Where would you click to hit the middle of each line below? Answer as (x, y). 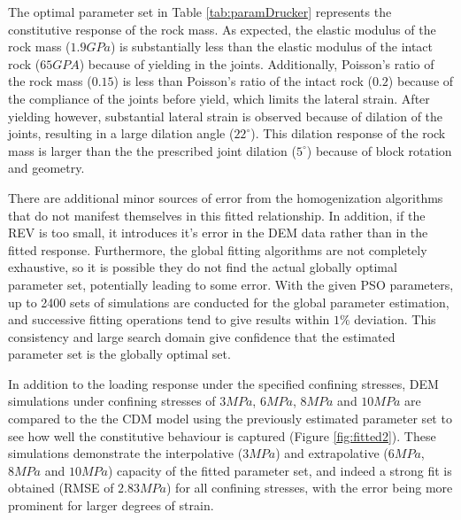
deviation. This (395, 319)
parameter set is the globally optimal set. (119, 354)
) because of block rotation (379, 150)
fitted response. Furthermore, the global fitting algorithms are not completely (218, 249)
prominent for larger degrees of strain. (111, 505)
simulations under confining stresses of (112, 401)
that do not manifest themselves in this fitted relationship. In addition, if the (217, 215)
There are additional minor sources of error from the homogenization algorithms (226, 197)
